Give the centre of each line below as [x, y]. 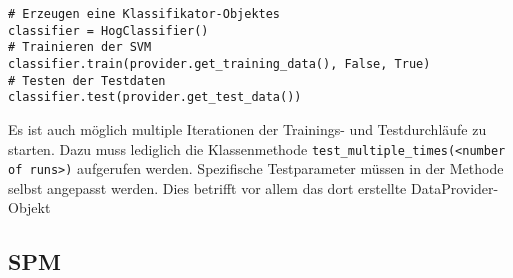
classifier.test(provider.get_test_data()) [155, 97]
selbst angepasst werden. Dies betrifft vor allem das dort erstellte [207, 187]
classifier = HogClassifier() [108, 30]
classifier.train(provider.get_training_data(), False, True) [219, 63]
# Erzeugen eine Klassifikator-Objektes [144, 14]
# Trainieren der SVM [80, 47]
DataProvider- [454, 187]
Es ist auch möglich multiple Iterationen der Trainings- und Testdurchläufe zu [247, 128]
